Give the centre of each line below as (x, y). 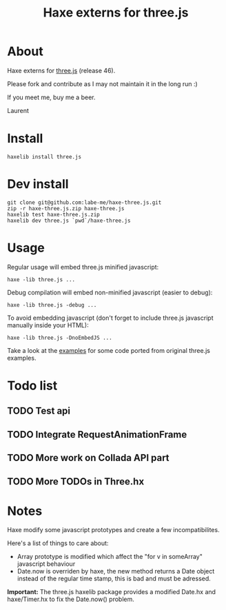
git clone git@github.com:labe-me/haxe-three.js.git (84, 202)
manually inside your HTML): (48, 325)
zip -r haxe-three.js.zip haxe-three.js (66, 208)
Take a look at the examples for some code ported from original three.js (109, 350)
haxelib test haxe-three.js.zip (53, 214)
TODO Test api (39, 411)
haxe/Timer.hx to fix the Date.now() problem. (71, 599)
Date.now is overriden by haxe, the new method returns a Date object (116, 571)
